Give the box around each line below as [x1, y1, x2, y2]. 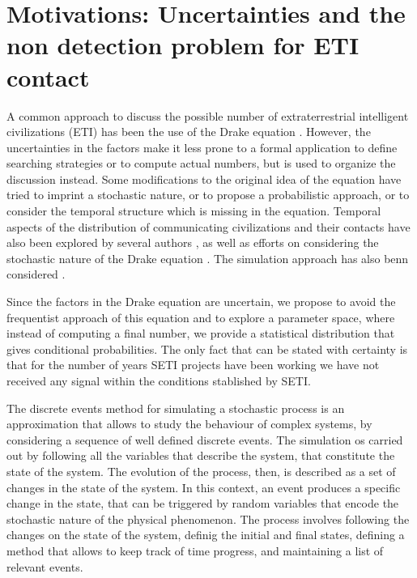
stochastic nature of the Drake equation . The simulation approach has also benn [6, 249, 409, 266]
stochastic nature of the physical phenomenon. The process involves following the [6, 510, 410, 527]
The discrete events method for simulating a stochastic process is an [6, 399, 345, 416]
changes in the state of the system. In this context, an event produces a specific [6, 478, 401, 495]
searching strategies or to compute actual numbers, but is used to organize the [6, 155, 396, 172]
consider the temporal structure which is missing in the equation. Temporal [6, 202, 381, 219]
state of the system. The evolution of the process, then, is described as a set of [6, 462, 396, 479]
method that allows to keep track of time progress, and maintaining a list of [6, 542, 384, 559]
